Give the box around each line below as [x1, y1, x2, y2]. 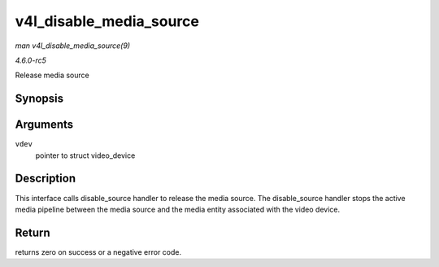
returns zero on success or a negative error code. [15, 247, 182, 256]
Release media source [15, 70, 89, 81]
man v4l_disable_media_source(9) [15, 41, 130, 50]
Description [15, 172, 76, 186]
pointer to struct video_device [35, 151, 136, 160]
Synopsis [15, 92, 64, 106]
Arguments [15, 118, 74, 132]
